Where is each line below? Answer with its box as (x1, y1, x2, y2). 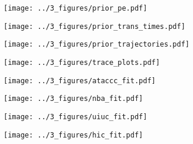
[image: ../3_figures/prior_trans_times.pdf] (4, 22, 185, 31)
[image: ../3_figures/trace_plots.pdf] (4, 58, 160, 67)
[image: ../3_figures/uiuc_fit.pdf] (4, 112, 148, 121)
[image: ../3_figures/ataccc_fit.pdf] (4, 76, 156, 85)
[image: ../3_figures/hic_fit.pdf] (4, 130, 143, 139)
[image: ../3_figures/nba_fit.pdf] (4, 94, 143, 103)
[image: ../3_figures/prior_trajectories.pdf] (4, 40, 189, 49)
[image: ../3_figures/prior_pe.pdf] (4, 4, 148, 12)
